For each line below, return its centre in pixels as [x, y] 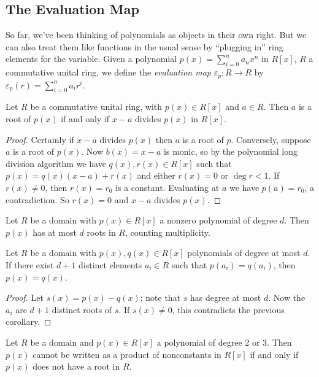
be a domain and [62, 342]
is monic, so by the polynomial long [231, 151]
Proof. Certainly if [40, 139]
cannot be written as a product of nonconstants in [127, 354]
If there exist [30, 264]
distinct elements [110, 264]
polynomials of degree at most [244, 253]
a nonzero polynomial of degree [218, 220]
